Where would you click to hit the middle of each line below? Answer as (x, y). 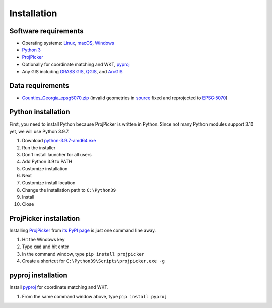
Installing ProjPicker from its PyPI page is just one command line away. (83, 230)
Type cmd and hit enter (46, 247)
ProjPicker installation (45, 219)
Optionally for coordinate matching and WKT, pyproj (76, 64)
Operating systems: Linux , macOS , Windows (68, 43)
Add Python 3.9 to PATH (47, 162)
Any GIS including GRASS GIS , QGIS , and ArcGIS (72, 71)
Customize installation (45, 168)
